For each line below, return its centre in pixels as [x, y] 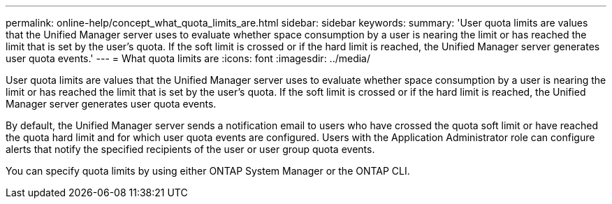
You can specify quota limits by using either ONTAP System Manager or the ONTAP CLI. [208, 171]
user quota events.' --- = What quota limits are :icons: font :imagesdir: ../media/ [188, 58]
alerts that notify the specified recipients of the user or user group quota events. [190, 149]
